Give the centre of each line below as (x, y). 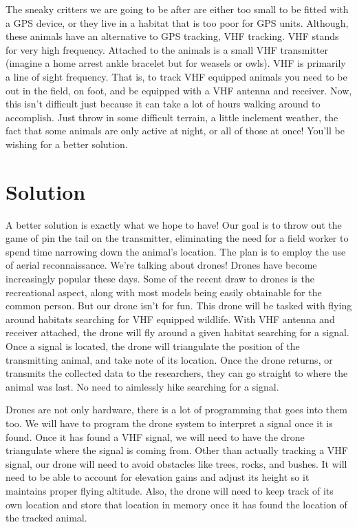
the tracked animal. (46, 518)
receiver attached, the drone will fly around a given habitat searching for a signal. (177, 332)
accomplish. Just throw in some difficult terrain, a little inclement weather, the (172, 117)
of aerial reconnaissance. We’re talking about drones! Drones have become (161, 265)
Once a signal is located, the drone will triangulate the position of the (153, 346)
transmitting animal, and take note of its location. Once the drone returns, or (169, 359)
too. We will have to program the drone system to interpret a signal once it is (169, 423)
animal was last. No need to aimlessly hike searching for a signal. (142, 386)
